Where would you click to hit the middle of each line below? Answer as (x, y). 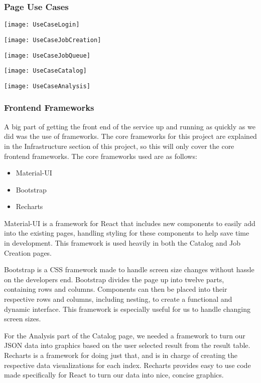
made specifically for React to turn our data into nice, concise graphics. (114, 375)
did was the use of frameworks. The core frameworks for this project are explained (130, 136)
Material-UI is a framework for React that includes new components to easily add (130, 223)
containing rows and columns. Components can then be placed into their (116, 289)
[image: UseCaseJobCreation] (53, 40)
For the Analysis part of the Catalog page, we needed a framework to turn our (125, 335)
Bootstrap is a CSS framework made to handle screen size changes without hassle (129, 269)
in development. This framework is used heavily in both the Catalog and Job (122, 243)
